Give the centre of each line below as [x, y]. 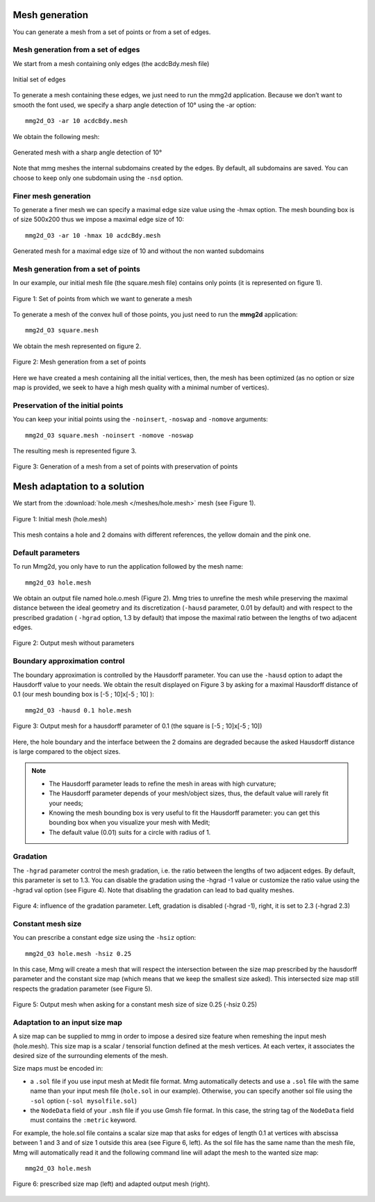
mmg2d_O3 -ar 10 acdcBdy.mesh [77, 121]
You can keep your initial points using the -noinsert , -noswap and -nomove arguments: [141, 419]
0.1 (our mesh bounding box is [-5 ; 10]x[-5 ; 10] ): [83, 695]
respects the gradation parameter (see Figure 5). [83, 989]
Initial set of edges [39, 79]
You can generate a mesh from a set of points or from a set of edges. [112, 32]
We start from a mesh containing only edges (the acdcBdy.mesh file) [111, 63]
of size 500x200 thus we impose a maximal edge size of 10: [98, 220]
